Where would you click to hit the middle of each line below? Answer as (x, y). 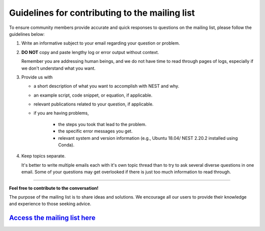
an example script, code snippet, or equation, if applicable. (93, 95)
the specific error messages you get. (95, 131)
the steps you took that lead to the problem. (102, 124)
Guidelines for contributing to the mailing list (102, 13)
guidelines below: (27, 34)
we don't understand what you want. (58, 68)
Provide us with (37, 77)
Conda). (66, 145)
